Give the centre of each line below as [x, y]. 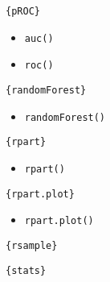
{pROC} [23, 11]
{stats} [26, 270]
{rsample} [32, 245]
